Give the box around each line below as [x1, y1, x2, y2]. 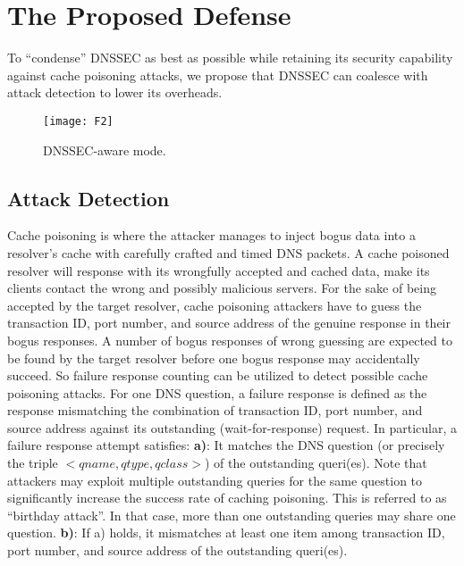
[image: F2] [43, 114, 114, 128]
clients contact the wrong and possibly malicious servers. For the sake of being [7, 279, 436, 297]
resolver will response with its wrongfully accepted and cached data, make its [7, 261, 430, 279]
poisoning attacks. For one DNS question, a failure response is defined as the [7, 383, 427, 402]
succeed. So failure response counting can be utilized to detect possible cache [7, 366, 428, 385]
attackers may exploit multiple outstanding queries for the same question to [7, 470, 423, 489]
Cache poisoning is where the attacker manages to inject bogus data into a [7, 226, 416, 245]
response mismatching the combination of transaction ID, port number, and [7, 401, 423, 420]
